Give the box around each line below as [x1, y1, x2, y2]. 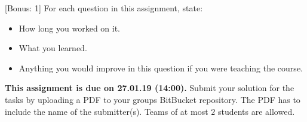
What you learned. [19, 42, 87, 54]
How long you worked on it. [19, 21, 121, 34]
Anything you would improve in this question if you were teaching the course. [19, 61, 303, 74]
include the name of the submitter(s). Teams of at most [5, 105, 208, 117]
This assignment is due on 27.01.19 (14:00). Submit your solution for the [5, 82, 294, 94]
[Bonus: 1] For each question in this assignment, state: [5, 2, 203, 14]
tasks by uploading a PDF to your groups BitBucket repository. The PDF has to [5, 93, 300, 105]
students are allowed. [217, 105, 295, 117]
